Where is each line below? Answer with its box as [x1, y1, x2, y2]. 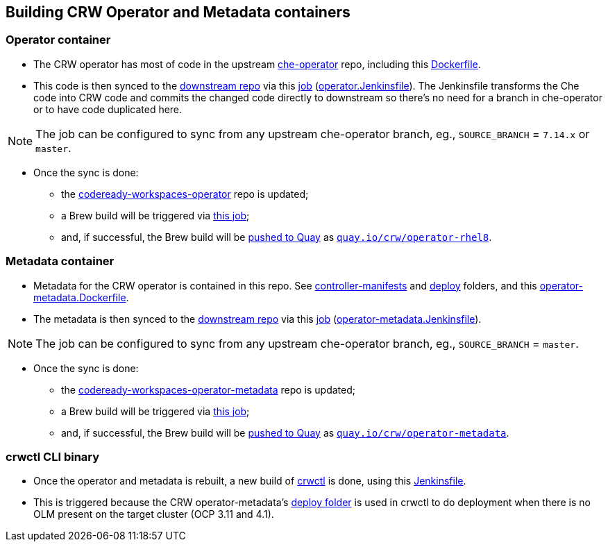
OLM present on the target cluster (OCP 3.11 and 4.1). [33, 508, 274, 521]
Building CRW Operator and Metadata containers [6, 3, 351, 21]
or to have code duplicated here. [33, 103, 183, 115]
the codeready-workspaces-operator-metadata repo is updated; [61, 383, 355, 396]
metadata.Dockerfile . [33, 291, 129, 303]
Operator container [6, 33, 111, 47]
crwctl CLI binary [6, 449, 100, 464]
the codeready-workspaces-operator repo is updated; [61, 187, 309, 200]
